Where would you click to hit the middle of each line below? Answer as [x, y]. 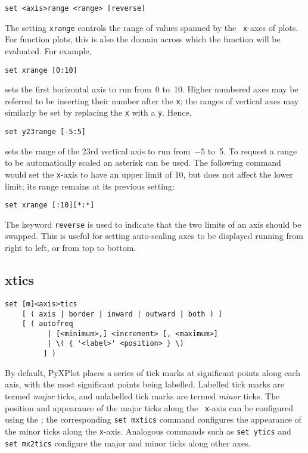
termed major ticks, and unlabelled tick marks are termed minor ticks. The [142, 395]
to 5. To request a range [252, 151]
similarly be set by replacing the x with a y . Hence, [98, 112]
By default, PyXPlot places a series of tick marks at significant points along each [153, 372]
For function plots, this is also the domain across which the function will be [143, 39]
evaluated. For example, [48, 50]
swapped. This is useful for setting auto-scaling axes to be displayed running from [154, 236]
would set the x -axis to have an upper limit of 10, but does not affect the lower [149, 174]
